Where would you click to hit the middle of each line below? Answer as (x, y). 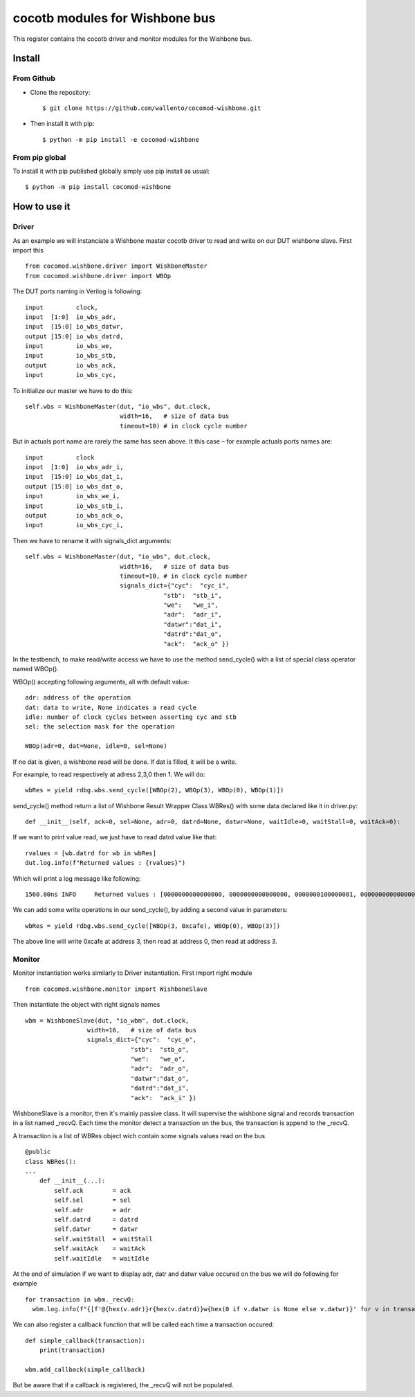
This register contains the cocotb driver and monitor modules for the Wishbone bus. (132, 39)
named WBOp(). (36, 669)
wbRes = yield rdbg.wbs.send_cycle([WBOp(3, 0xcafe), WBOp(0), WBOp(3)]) (153, 926)
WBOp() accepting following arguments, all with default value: (101, 682)
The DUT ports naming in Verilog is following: (77, 291)
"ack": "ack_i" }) (164, 1098)
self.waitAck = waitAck (100, 1249)
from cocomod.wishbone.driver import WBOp (98, 276)
